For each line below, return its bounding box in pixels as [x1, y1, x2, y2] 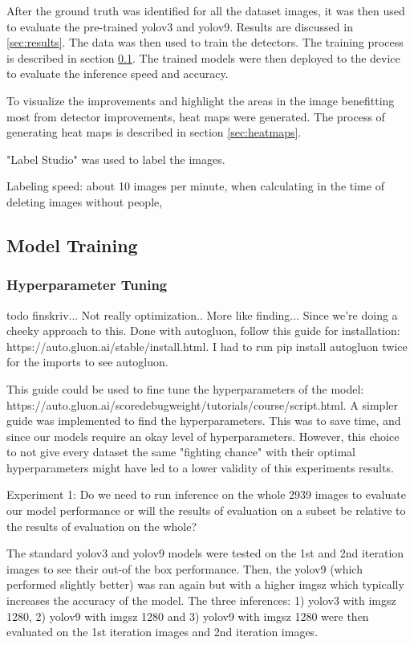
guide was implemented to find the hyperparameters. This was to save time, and [6, 412, 401, 429]
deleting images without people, [6, 193, 163, 210]
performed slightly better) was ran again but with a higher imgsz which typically [6, 576, 404, 593]
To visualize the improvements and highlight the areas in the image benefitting [6, 92, 395, 108]
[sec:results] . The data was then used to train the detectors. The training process [6, 34, 404, 51]
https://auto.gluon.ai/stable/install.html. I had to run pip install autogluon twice [6, 337, 408, 354]
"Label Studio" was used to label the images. [6, 150, 225, 167]
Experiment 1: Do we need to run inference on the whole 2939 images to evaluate [6, 486, 406, 503]
